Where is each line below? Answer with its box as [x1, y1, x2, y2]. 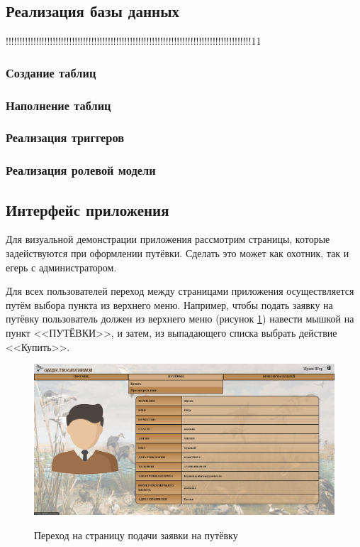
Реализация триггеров [6, 129, 125, 146]
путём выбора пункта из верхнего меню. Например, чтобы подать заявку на [6, 297, 333, 312]
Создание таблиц [6, 63, 96, 81]
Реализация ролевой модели [6, 161, 156, 179]
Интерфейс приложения [6, 198, 169, 220]
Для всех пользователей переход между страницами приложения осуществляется [6, 283, 354, 298]
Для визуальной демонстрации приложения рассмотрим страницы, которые [6, 232, 330, 247]
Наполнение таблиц [6, 96, 111, 114]
